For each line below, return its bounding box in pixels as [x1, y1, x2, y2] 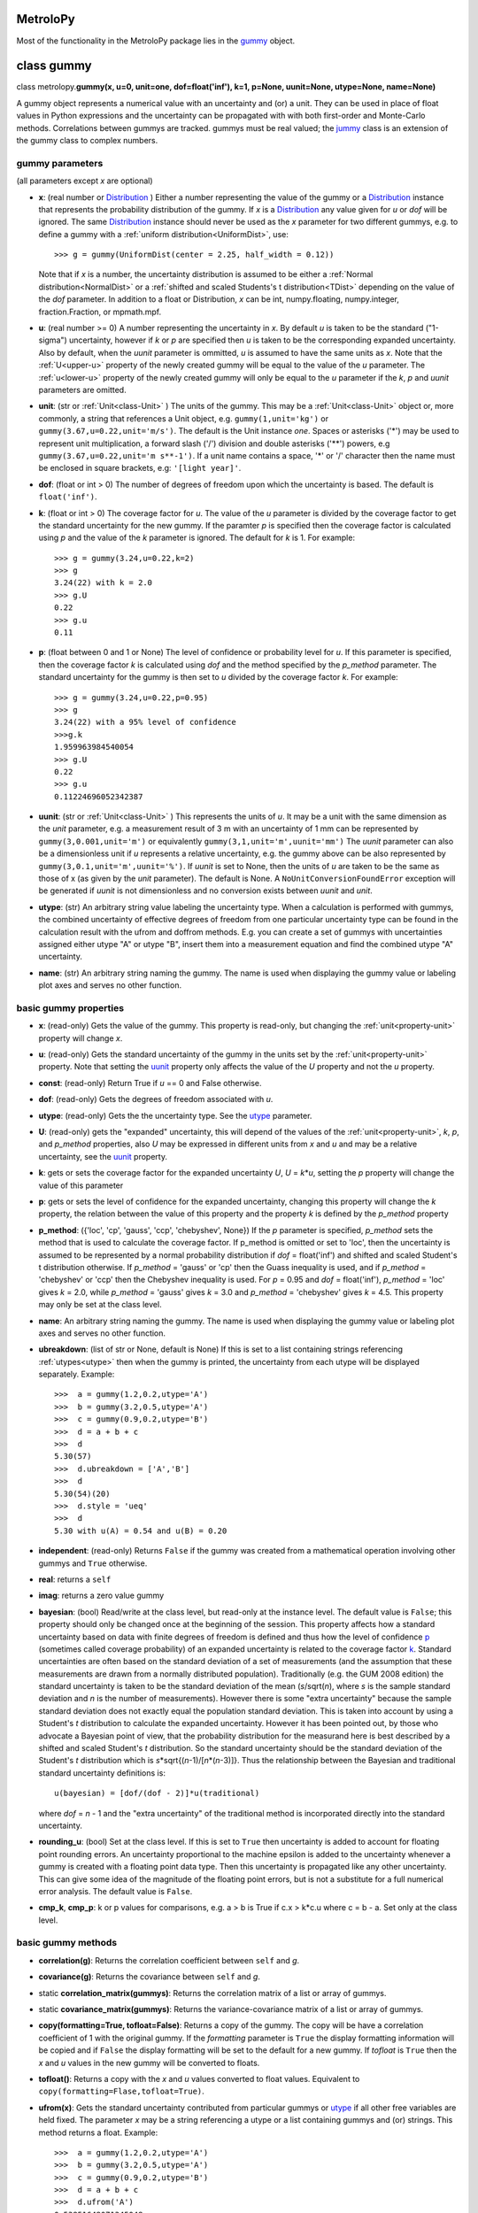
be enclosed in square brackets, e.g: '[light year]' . [38, 463, 242, 474]
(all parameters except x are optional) [16, 175, 154, 186]
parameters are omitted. [38, 384, 127, 395]
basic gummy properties [16, 1001, 124, 1014]
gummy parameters [16, 157, 104, 169]
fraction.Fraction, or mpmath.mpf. [38, 306, 162, 317]
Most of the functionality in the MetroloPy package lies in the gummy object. [16, 35, 296, 46]
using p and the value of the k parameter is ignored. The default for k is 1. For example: [38, 532, 356, 544]
